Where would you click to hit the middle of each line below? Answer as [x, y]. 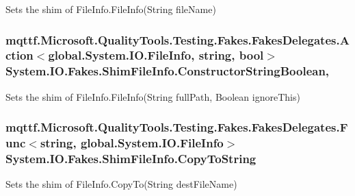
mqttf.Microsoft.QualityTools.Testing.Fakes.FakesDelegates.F [177, 127]
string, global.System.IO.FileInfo [132, 143]
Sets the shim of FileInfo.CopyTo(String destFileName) [121, 184]
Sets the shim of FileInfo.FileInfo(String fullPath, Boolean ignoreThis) [153, 96]
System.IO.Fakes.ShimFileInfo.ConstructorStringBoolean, [168, 71]
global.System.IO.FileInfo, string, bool [156, 55]
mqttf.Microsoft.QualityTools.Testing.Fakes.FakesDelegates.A [177, 39]
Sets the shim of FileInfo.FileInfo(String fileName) [111, 9]
